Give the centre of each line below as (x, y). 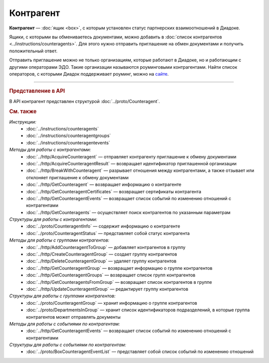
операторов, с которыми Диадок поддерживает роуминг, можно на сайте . (89, 74)
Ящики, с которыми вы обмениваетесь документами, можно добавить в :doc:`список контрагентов (116, 37)
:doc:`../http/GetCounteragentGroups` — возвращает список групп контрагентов (111, 275)
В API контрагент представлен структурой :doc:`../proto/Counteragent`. (85, 101)
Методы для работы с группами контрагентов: (59, 240)
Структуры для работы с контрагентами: (53, 220)
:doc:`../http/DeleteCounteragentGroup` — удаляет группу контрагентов (101, 261)
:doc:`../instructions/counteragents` (63, 128)
